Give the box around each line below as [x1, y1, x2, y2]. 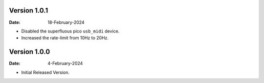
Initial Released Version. [21, 69, 70, 75]
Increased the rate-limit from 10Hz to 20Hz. [21, 35, 109, 41]
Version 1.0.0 [9, 48, 50, 56]
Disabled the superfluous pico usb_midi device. [21, 28, 120, 34]
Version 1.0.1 [9, 6, 48, 15]
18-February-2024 [47, 19, 85, 25]
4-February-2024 [47, 61, 83, 66]
